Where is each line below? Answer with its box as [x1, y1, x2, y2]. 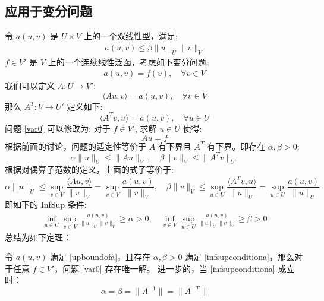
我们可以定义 [5, 80, 55, 92]
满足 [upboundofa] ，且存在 [50, 251, 151, 263]
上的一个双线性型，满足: [83, 30, 178, 42]
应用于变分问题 [5, 2, 92, 20]
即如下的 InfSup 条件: [5, 198, 87, 211]
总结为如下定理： [5, 230, 71, 243]
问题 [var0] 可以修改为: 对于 [5, 122, 111, 134]
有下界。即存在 [207, 140, 266, 152]
